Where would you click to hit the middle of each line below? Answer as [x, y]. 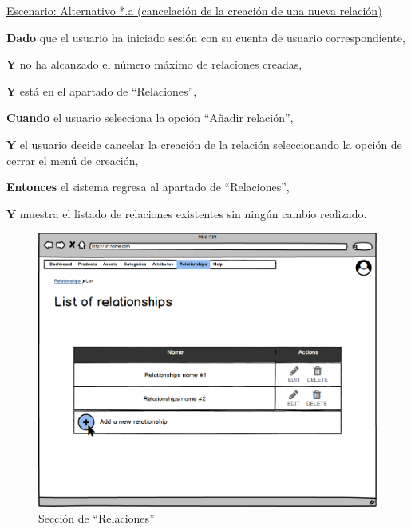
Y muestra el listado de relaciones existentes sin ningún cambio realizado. [187, 213]
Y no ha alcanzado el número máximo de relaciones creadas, [154, 64]
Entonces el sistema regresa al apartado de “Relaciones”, [148, 187]
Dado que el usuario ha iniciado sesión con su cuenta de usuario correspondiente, [206, 37]
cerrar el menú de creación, [73, 160]
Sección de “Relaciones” [97, 517]
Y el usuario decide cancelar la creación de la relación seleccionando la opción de [204, 144]
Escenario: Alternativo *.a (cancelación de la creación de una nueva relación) [194, 10]
